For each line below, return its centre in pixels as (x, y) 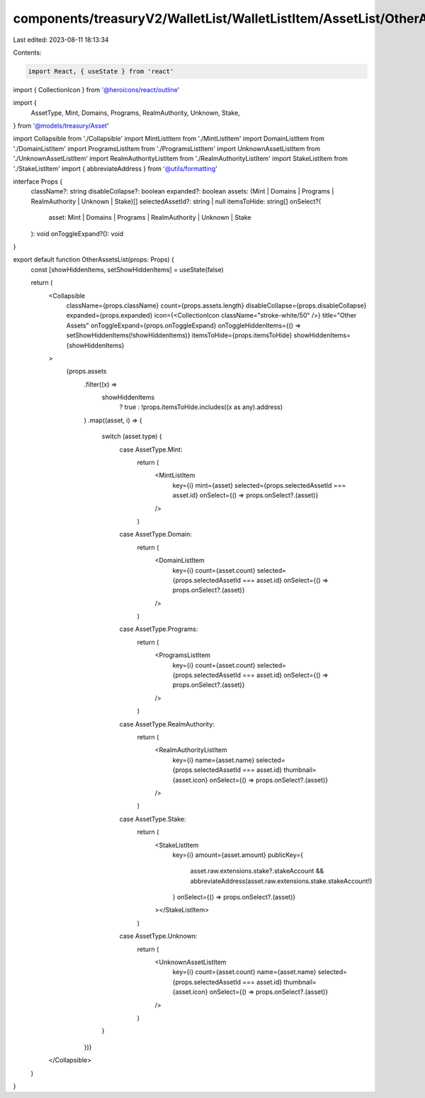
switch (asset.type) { (132, 437)
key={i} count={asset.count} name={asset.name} (244, 972)
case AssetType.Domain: (156, 534)
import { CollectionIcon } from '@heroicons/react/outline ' (96, 89)
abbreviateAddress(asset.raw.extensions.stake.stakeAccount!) (281, 881)
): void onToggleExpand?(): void (77, 233)
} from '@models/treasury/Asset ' (61, 126)
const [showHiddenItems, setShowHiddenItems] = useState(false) (127, 269)
